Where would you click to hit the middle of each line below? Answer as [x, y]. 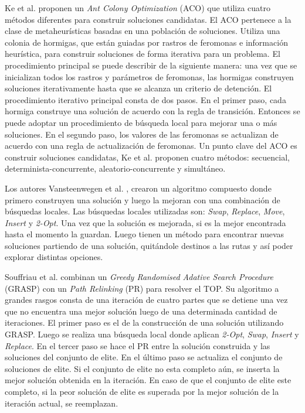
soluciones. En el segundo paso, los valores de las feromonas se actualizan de [142, 134]
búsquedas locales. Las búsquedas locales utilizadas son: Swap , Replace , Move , [145, 211]
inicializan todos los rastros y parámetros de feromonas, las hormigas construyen [149, 76]
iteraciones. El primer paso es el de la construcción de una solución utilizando [144, 322]
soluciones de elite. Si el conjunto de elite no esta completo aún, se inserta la [142, 368]
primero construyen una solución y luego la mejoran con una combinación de [143, 199]
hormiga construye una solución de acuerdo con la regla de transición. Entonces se [152, 111]
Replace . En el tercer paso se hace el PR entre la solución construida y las [138, 345]
